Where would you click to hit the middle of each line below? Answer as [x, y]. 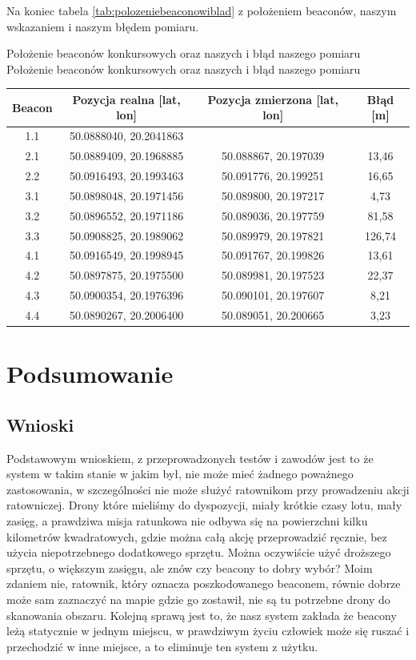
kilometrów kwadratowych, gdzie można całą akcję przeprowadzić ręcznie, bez [197, 536]
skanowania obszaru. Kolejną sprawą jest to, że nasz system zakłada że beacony [202, 615]
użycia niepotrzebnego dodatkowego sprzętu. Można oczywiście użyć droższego [199, 552]
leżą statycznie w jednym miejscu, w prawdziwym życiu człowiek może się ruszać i [208, 631]
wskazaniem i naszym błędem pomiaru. [103, 26]
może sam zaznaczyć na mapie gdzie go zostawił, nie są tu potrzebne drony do [198, 599]
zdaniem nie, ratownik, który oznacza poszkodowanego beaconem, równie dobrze [204, 584]
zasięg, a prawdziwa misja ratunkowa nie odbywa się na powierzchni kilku [187, 520]
